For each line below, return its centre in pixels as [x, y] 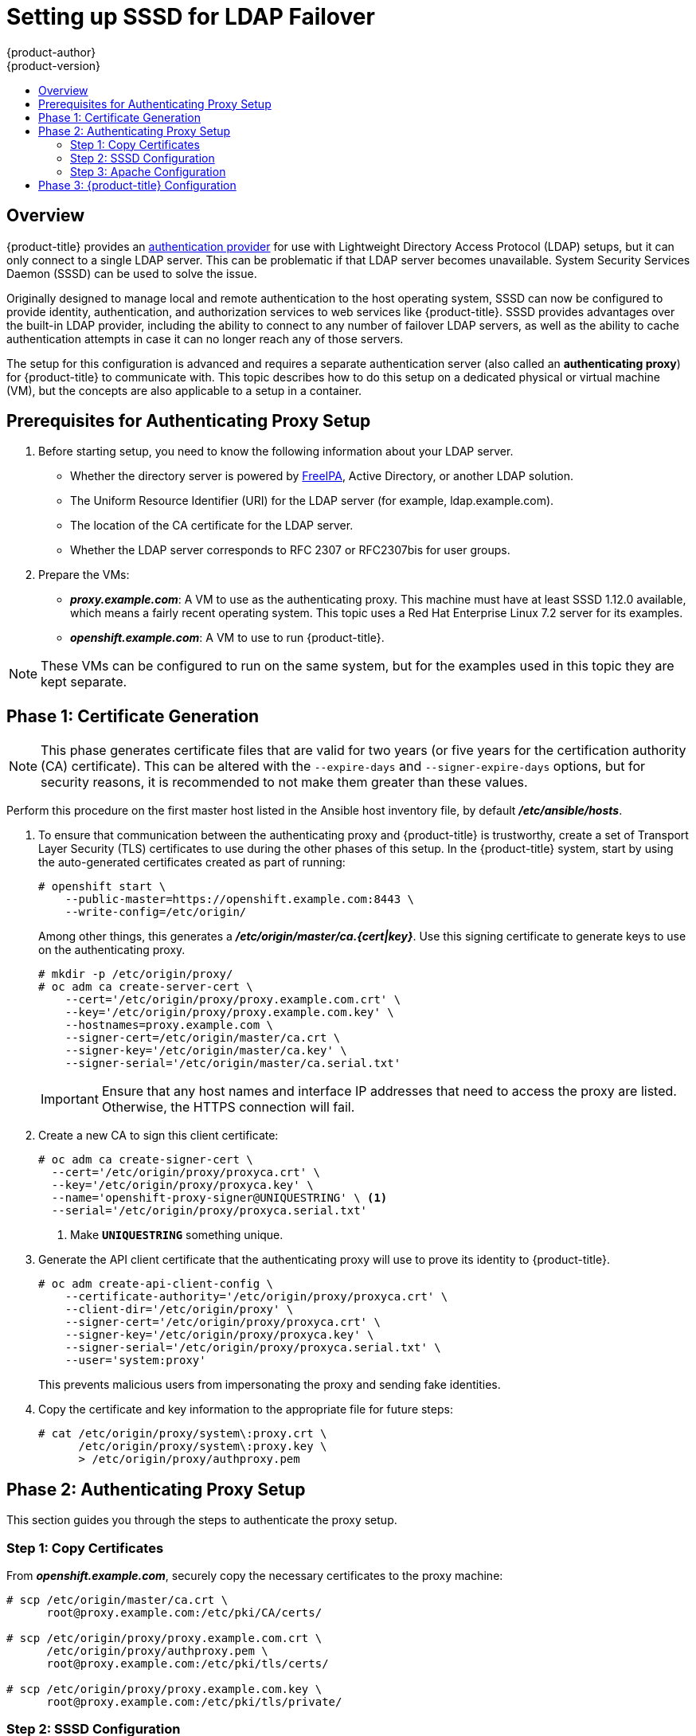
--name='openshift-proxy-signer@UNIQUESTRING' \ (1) [219, 1198]
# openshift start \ [102, 887]
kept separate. [84, 682]
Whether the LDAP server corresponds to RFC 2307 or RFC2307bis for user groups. [290, 550]
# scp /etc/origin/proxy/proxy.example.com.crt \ [164, 1638]
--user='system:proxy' [135, 1361]
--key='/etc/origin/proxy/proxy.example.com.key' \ [229, 1013]
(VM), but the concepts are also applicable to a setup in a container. [184, 390]
